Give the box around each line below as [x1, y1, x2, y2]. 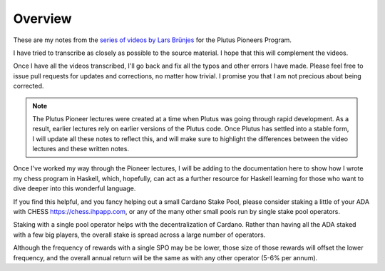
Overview [13, 11, 72, 26]
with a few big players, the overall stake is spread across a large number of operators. [13, 230, 266, 239]
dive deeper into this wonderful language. [13, 184, 136, 193]
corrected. [13, 82, 44, 91]
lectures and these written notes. [32, 145, 130, 153]
